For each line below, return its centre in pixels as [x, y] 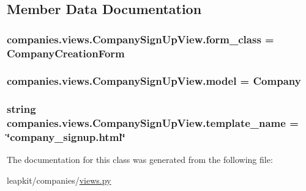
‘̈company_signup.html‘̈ [66, 137]
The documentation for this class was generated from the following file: [140, 160]
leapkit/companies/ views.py [59, 180]
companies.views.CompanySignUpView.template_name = [153, 123]
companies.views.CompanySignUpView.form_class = [140, 39]
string [21, 109]
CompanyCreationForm [66, 53]
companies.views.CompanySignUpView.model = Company [154, 81]
